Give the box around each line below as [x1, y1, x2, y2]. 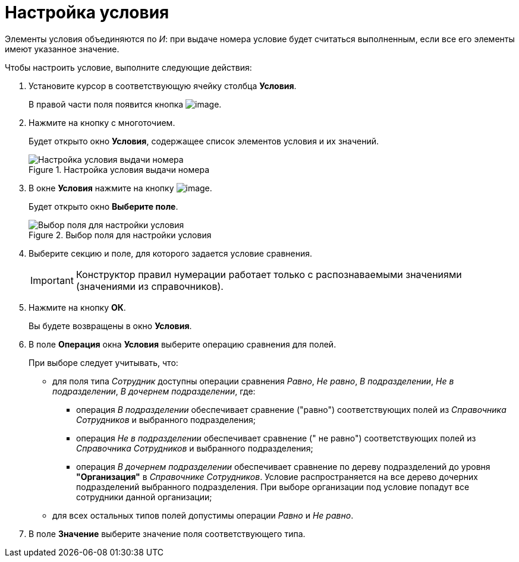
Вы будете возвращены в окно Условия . [29, 320, 192, 331]
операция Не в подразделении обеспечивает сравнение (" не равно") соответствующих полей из [76, 432, 476, 443]
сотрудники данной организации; [76, 491, 212, 502]
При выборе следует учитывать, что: [29, 357, 178, 368]
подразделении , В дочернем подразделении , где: [52, 386, 256, 396]
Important [30, 274, 74, 286]
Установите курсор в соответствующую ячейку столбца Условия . [29, 80, 297, 91]
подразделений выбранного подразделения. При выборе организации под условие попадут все [76, 481, 470, 492]
